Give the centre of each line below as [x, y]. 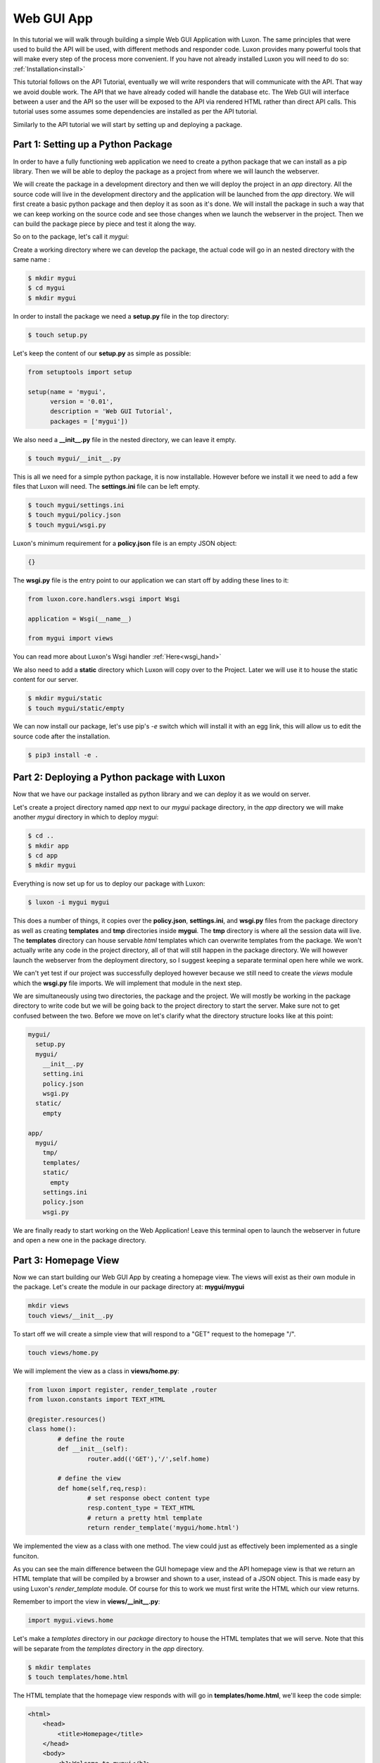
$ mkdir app [49, 846]
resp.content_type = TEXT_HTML [141, 1508]
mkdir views [49, 1306]
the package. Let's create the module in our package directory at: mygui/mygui [129, 1287]
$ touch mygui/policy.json [74, 515]
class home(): [52, 1429]
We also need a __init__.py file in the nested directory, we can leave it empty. [125, 439]
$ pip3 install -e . [63, 755]
